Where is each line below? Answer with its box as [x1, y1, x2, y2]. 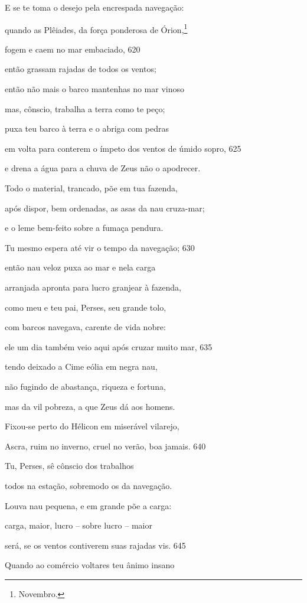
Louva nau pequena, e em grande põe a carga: [5, 499, 172, 511]
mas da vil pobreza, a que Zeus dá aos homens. [5, 400, 175, 412]
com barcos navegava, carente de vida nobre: [5, 321, 166, 333]
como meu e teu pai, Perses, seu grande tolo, [5, 301, 166, 313]
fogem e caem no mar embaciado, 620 [5, 43, 141, 55]
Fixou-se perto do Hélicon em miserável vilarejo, [5, 420, 179, 432]
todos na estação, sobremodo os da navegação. [5, 479, 172, 491]
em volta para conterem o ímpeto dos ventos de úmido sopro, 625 [5, 142, 241, 154]
